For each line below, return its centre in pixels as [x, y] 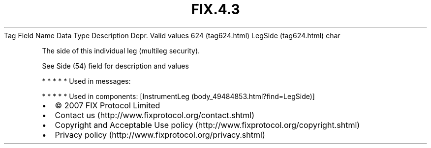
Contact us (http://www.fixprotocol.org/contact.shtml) [155, 115]
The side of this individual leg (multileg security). [121, 50]
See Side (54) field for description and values [115, 66]
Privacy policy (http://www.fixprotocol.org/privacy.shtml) [160, 135]
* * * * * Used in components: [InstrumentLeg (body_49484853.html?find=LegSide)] [178, 96]
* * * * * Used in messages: [86, 81]
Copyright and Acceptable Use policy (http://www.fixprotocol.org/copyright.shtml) [207, 125]
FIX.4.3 [215, 9]
